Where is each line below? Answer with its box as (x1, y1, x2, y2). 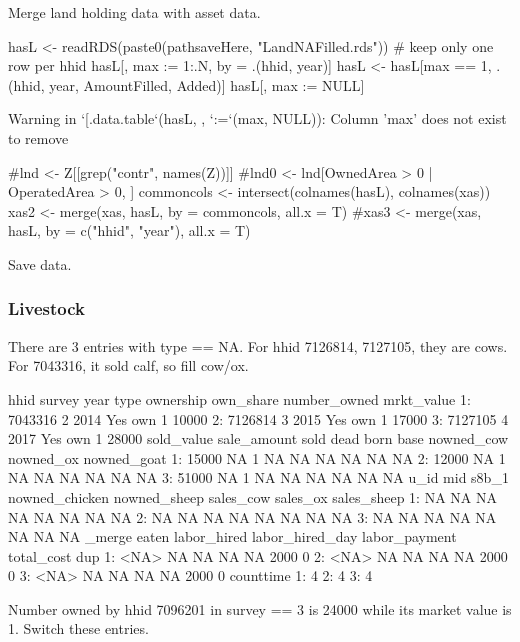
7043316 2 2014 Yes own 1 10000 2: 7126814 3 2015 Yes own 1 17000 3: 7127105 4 (8, 408, 509, 429)
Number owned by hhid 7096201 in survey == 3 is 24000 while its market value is (8, 598, 512, 619)
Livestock (8, 296, 86, 321)
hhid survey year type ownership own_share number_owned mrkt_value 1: (8, 388, 471, 409)
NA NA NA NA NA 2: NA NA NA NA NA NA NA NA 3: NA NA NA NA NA (8, 506, 497, 527)
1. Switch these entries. (8, 618, 149, 639)
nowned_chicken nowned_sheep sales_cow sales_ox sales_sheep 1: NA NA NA (8, 486, 497, 507)
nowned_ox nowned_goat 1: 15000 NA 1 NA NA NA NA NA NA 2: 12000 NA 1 (8, 447, 506, 468)
